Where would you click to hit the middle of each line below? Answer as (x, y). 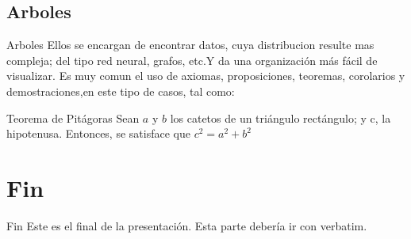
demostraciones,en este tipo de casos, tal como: (121, 91)
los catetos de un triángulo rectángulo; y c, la (280, 118)
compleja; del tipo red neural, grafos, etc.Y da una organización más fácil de (192, 60)
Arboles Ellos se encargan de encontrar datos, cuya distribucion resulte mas (190, 45)
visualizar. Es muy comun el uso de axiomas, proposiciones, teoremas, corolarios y (206, 76)
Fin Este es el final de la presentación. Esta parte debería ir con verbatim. (187, 225)
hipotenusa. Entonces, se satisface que (98, 133)
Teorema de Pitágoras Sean (73, 118)
